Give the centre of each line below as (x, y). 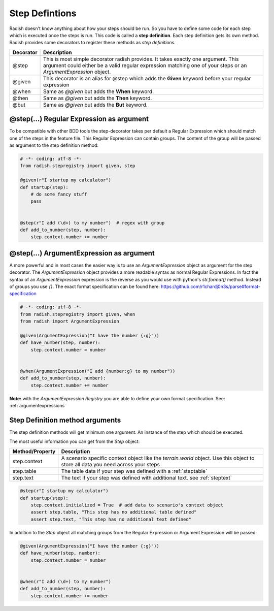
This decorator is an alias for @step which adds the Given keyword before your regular (147, 78)
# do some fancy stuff (59, 194)
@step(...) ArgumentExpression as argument (82, 253)
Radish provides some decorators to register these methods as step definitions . (93, 43)
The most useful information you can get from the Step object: (75, 441)
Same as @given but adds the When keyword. (99, 91)
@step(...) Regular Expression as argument (79, 119)
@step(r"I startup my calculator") (64, 491)
